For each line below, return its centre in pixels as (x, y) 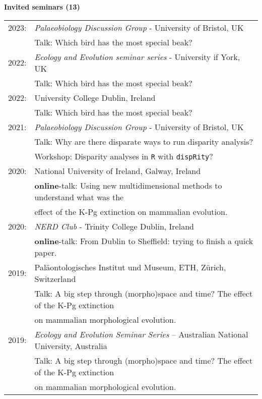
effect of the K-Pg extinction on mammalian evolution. (131, 211)
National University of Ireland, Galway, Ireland (118, 170)
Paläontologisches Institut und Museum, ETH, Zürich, (130, 267)
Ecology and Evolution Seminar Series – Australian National (141, 334)
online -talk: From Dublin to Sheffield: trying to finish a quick (144, 241)
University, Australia (71, 346)
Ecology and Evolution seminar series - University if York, (137, 56)
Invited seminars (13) (42, 7)
